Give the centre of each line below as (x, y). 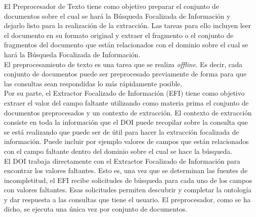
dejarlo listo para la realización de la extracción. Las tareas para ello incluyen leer (128, 25)
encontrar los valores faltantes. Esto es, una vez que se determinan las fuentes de (126, 170)
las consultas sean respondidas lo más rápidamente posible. (93, 83)
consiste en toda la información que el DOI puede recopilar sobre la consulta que (126, 122)
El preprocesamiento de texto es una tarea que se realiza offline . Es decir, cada (123, 64)
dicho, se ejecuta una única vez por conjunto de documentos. (96, 209)
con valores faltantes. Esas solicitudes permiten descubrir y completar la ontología (128, 190)
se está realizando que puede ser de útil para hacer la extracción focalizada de (122, 131)
